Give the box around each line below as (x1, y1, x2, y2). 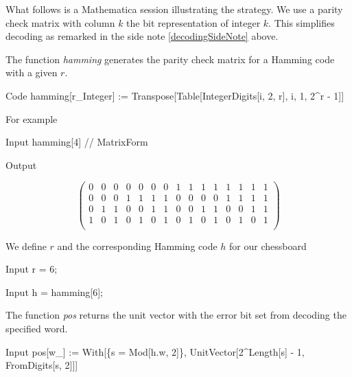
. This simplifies (268, 15, 335, 30)
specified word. (5, 321, 68, 335)
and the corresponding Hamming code (57, 238, 218, 253)
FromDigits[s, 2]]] (5, 358, 78, 372)
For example (5, 111, 58, 126)
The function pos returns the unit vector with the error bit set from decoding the (5, 308, 347, 322)
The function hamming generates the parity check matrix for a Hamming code (5, 52, 335, 66)
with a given (5, 65, 58, 80)
